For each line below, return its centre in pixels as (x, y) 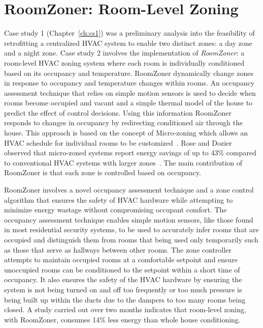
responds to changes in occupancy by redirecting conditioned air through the (124, 122)
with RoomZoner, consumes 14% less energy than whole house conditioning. (122, 319)
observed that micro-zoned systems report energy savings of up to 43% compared (130, 153)
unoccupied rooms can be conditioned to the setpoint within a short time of (122, 269)
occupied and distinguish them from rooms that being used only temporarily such (131, 239)
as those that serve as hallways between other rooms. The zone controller (118, 249)
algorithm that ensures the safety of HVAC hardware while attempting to (119, 199)
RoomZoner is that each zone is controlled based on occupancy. (103, 172)
